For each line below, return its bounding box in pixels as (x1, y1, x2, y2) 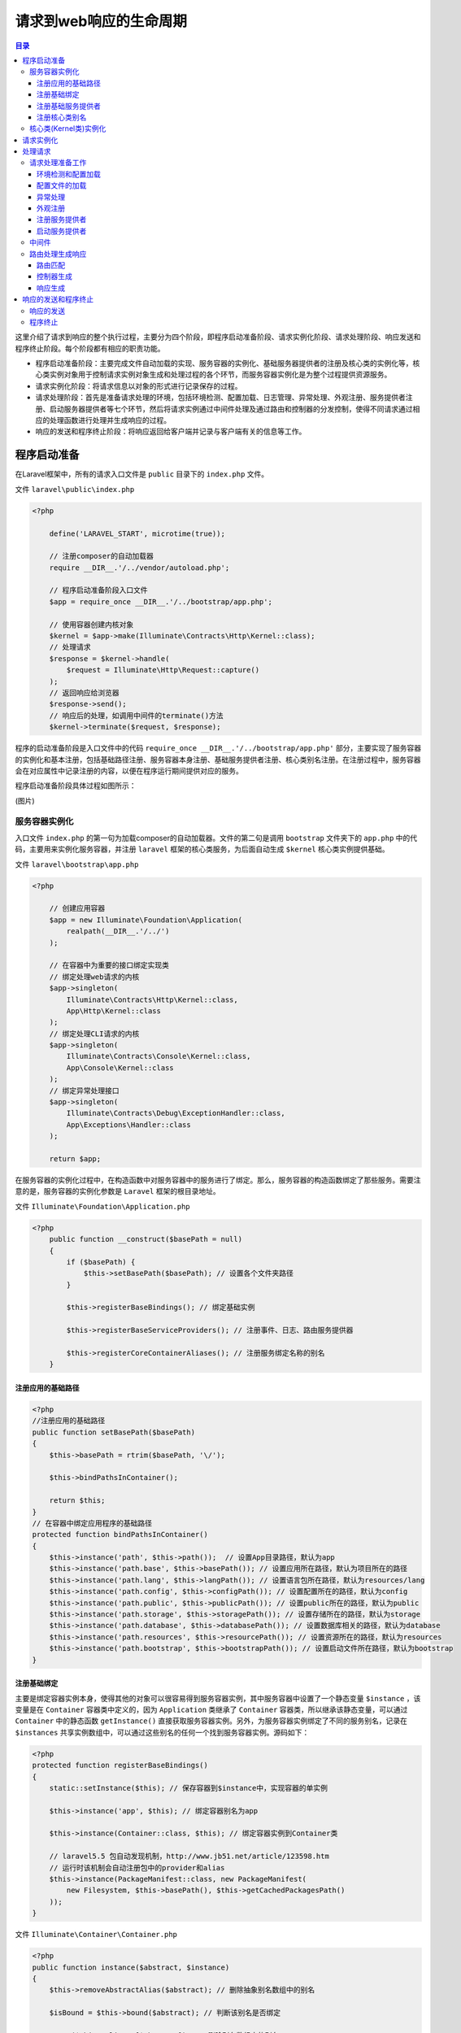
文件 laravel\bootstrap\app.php (15, 859, 139, 869)
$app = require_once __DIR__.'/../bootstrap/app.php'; (49, 597, 272, 606)
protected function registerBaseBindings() (32, 1761, 209, 1770)
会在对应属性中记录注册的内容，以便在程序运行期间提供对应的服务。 (15, 765, 243, 776)
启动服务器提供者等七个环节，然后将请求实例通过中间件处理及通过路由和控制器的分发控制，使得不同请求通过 (49, 403, 413, 414)
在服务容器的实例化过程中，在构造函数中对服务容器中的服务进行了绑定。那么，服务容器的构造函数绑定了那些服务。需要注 (15, 1175, 421, 1185)
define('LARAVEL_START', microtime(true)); (49, 529, 225, 538)
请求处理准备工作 (29, 158, 87, 168)
